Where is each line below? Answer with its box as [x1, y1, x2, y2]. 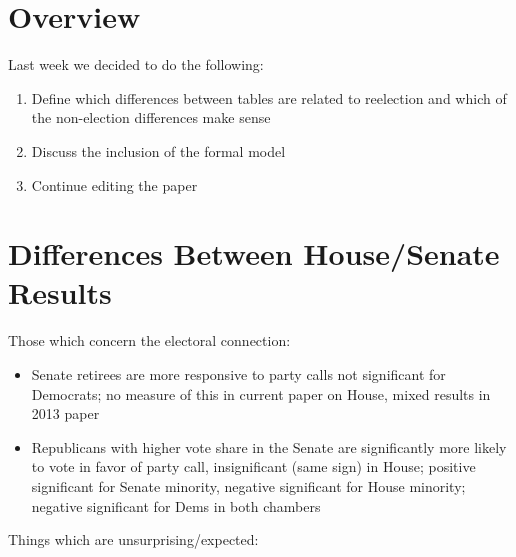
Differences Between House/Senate [8, 233, 500, 274]
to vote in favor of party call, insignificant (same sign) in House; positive [31, 456, 476, 477]
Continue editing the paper [31, 174, 198, 195]
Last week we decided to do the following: [8, 54, 264, 75]
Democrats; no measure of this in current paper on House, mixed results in [31, 383, 491, 404]
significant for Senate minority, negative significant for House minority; [31, 475, 466, 496]
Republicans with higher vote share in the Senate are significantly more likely [31, 436, 507, 457]
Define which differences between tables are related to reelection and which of [31, 87, 507, 108]
